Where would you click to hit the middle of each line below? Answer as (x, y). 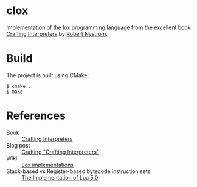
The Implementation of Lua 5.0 (60, 177)
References (36, 116)
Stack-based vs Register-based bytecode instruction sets (78, 171)
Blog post (18, 145)
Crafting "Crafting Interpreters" (60, 152)
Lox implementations (48, 165)
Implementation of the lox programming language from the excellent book (98, 27)
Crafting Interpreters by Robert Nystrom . (57, 33)
